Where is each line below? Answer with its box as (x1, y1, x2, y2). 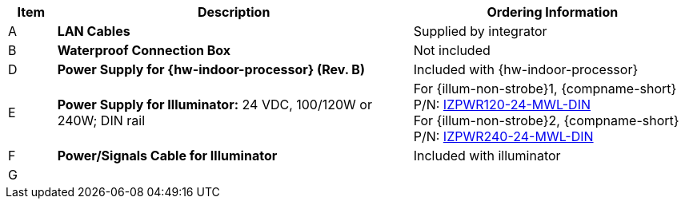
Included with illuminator (413, 148, 561, 164)
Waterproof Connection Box (57, 42, 231, 58)
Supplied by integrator (413, 23, 547, 39)
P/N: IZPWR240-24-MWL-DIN (413, 128, 594, 144)
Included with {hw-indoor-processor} (413, 61, 639, 77)
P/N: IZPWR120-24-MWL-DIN (413, 97, 591, 112)
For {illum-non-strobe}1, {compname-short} (413, 81, 677, 97)
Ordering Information (487, 4, 619, 20)
